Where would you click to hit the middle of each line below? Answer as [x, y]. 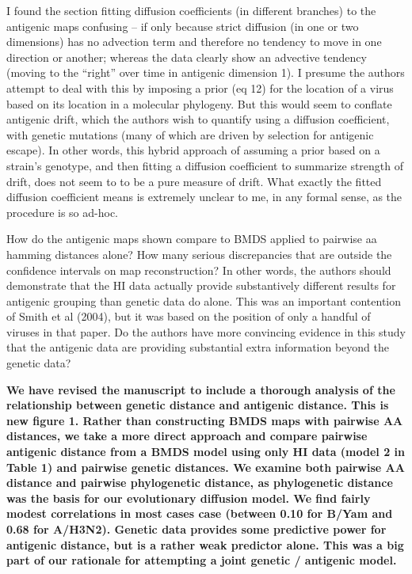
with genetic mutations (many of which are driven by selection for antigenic [190, 134]
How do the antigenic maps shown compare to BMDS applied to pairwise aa [192, 239]
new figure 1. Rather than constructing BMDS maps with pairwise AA [205, 420]
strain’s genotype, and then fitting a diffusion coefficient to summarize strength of [205, 165]
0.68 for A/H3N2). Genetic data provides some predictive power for [196, 529]
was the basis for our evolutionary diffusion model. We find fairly [189, 498]
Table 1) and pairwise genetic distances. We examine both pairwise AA [206, 467]
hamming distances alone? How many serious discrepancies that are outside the [199, 254]
